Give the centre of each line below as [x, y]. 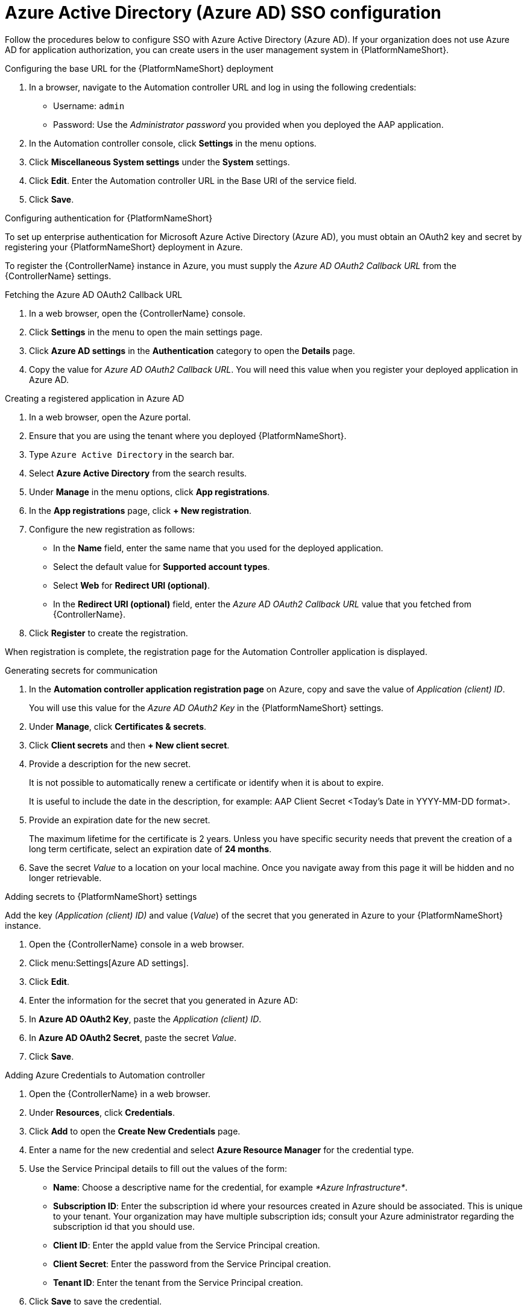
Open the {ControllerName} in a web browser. [120, 1093]
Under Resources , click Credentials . [102, 1112]
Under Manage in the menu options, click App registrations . [150, 492]
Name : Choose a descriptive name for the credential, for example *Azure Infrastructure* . [230, 1187]
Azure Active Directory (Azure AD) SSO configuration [223, 13]
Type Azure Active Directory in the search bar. [132, 454]
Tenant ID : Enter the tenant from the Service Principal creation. [178, 1282]
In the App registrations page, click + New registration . [140, 510]
